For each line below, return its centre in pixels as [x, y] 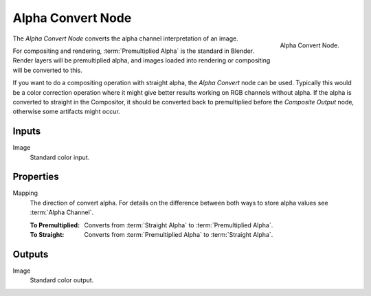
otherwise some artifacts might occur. [66, 112]
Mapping [25, 193]
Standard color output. [62, 280]
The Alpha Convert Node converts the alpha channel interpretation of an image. [125, 38]
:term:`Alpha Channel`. [62, 212]
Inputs [27, 132]
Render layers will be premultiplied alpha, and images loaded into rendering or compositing [142, 60]
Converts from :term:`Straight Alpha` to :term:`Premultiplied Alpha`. [179, 225]
